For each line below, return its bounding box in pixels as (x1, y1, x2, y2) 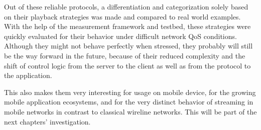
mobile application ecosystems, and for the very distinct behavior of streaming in (4, 96, 253, 107)
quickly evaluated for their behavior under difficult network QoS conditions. (4, 30, 237, 41)
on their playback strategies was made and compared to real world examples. (4, 11, 241, 21)
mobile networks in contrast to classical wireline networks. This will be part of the (4, 106, 257, 116)
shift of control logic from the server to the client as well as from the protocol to (4, 60, 251, 70)
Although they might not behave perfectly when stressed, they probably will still (4, 40, 253, 51)
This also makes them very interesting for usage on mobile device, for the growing (4, 86, 256, 97)
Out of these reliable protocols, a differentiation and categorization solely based (4, 1, 248, 11)
